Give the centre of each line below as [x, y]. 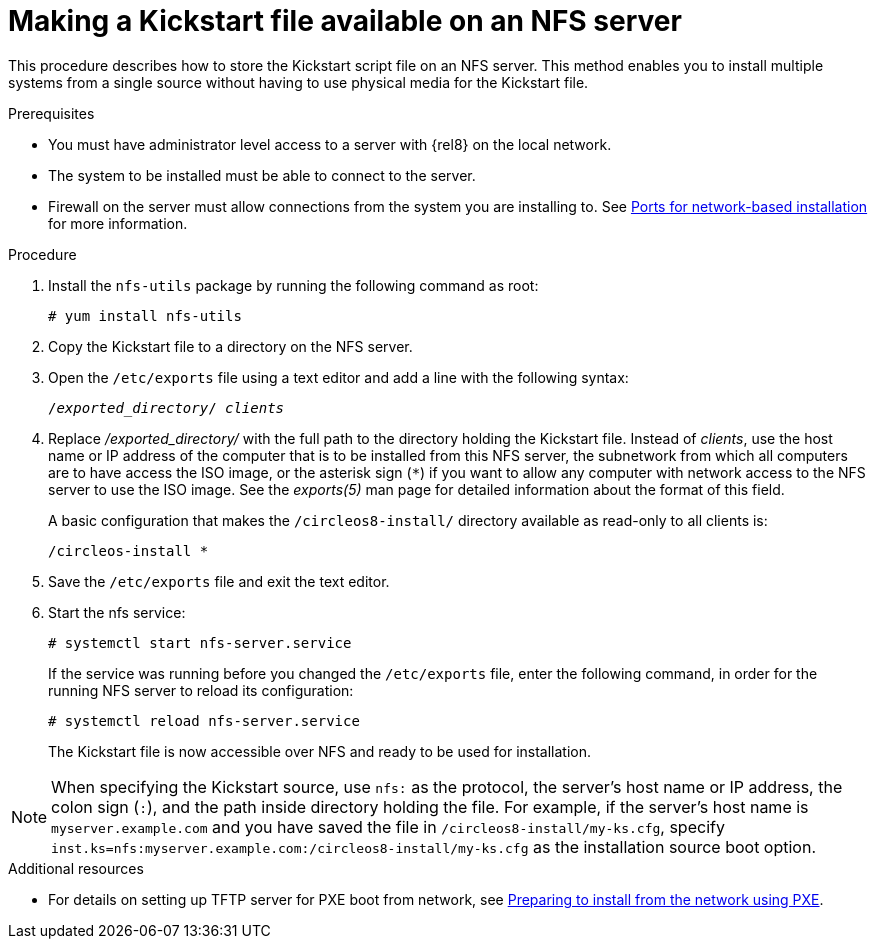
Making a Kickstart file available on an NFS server [345, 21]
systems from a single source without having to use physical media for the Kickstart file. [298, 82]
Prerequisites [51, 113]
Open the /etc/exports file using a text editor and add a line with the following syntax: [338, 377]
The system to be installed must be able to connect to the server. [262, 175]
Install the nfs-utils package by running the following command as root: [293, 285]
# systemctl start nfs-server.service [200, 642]
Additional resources [76, 868]
